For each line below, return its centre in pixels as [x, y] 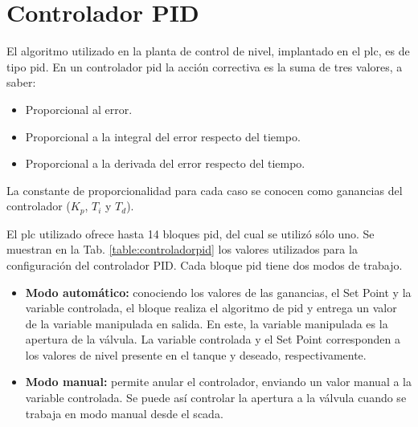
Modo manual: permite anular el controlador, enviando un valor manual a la [219, 382]
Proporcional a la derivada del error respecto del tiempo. [165, 163]
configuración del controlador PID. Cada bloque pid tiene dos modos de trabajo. [205, 264]
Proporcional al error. [79, 109]
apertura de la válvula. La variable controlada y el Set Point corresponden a [213, 339]
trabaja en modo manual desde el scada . [124, 413]
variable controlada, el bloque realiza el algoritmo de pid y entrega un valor [211, 308]
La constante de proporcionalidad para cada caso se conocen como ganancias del [205, 190]
